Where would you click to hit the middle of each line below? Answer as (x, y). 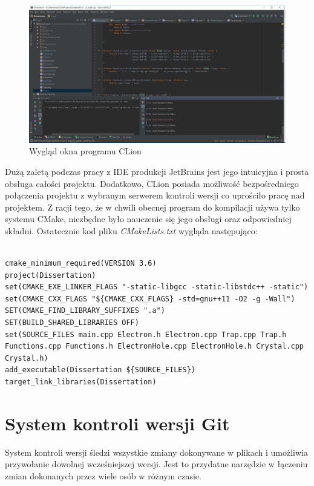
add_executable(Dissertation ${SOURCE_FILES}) (100, 370)
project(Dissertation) (51, 275)
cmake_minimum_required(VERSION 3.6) (81, 264)
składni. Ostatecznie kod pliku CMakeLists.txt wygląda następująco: (131, 230)
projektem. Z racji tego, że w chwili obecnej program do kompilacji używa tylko (152, 207)
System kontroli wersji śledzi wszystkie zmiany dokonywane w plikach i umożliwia (156, 452)
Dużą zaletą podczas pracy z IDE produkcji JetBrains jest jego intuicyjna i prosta (157, 171)
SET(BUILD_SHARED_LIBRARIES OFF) (72, 323)
